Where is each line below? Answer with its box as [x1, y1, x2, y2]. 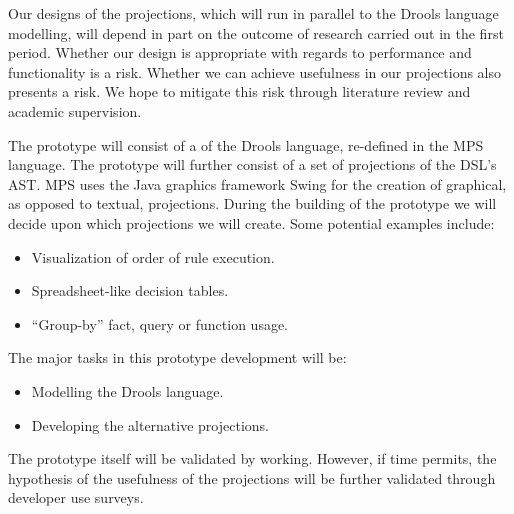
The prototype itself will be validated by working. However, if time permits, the [8, 448, 497, 469]
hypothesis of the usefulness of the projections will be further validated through [8, 467, 496, 488]
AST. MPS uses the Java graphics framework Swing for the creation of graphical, [8, 173, 507, 194]
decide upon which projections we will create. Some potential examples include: [8, 212, 495, 233]
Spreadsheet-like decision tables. [31, 280, 229, 301]
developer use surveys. [8, 487, 144, 508]
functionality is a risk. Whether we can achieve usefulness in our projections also [8, 61, 502, 82]
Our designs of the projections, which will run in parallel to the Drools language [8, 3, 499, 23]
